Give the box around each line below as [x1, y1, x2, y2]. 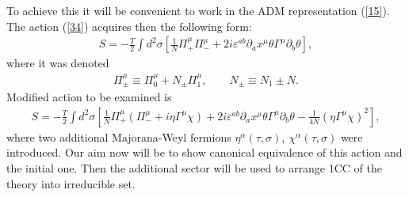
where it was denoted [6, 55, 109, 71]
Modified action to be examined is [6, 89, 172, 105]
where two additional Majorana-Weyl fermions [6, 128, 231, 145]
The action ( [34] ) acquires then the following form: [6, 17, 252, 34]
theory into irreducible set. [6, 175, 136, 191]
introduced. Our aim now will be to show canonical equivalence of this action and [6, 144, 403, 161]
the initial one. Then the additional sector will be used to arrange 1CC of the [6, 159, 382, 176]
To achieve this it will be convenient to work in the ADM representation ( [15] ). [6, 2, 390, 18]
